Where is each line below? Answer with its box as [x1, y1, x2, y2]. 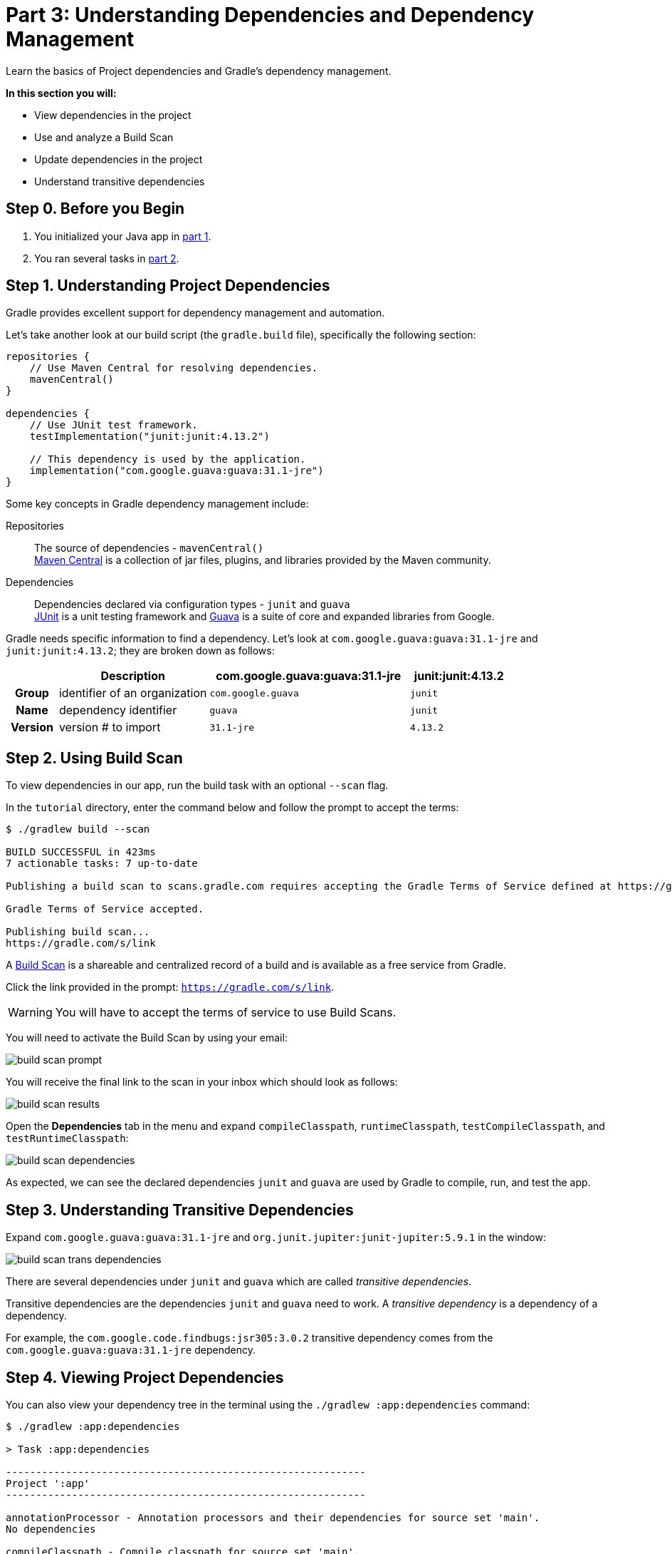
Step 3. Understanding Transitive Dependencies [6, 1200, 354, 1219]
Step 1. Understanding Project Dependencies [6, 277, 330, 295]
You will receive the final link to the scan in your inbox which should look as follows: [6, 1076, 398, 1089]
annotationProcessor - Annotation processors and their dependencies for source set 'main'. [6, 1511, 540, 1523]
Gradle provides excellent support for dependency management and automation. [6, 307, 385, 319]
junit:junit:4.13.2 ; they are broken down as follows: [6, 644, 275, 657]
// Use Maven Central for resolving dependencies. [29, 362, 318, 374]
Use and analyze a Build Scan [34, 130, 174, 143]
